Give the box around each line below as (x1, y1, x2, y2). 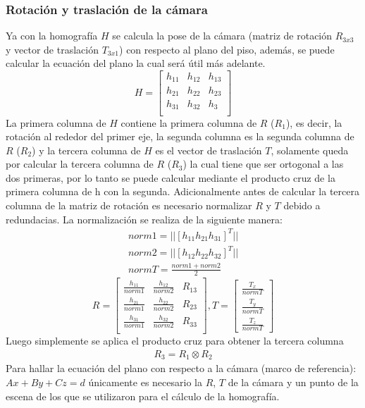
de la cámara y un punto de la (228, 374, 359, 389)
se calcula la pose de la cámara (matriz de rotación (112, 28, 333, 43)
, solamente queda (271, 142, 349, 157)
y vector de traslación (6, 42, 99, 56)
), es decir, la (285, 115, 342, 130)
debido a (283, 198, 321, 213)
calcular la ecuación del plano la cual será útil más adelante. (6, 56, 266, 70)
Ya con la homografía (6, 28, 98, 43)
